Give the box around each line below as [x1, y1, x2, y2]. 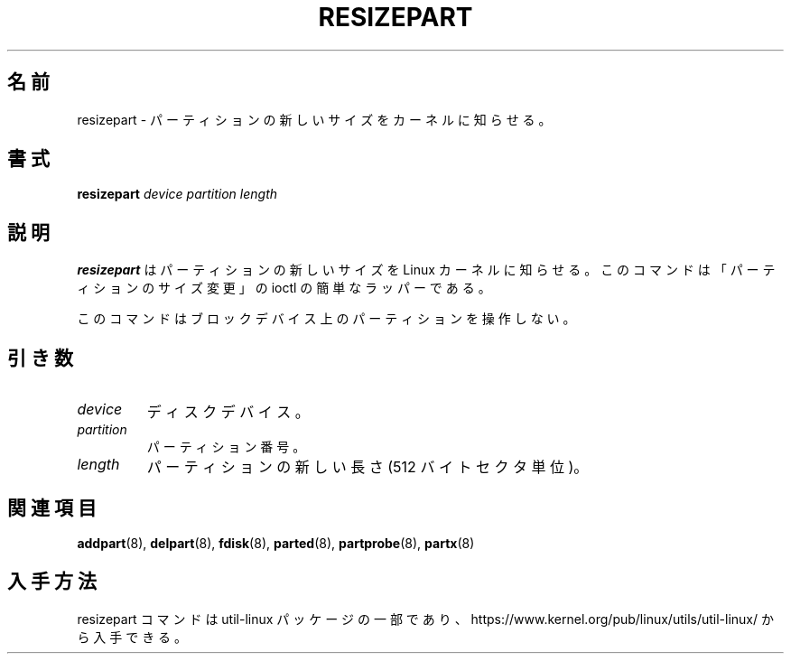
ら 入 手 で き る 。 [77, 628, 188, 645]
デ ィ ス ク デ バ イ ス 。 [146, 403, 310, 422]
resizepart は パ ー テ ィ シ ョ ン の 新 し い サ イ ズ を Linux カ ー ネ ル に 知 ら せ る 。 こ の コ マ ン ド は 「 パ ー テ [77, 262, 776, 278]
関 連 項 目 [7, 496, 97, 519]
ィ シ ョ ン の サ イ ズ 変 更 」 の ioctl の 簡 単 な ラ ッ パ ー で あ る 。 [77, 280, 491, 296]
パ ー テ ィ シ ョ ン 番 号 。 [146, 439, 306, 455]
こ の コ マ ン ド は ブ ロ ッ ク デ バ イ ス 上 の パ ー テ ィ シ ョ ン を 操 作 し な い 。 [77, 311, 576, 327]
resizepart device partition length [77, 186, 278, 202]
